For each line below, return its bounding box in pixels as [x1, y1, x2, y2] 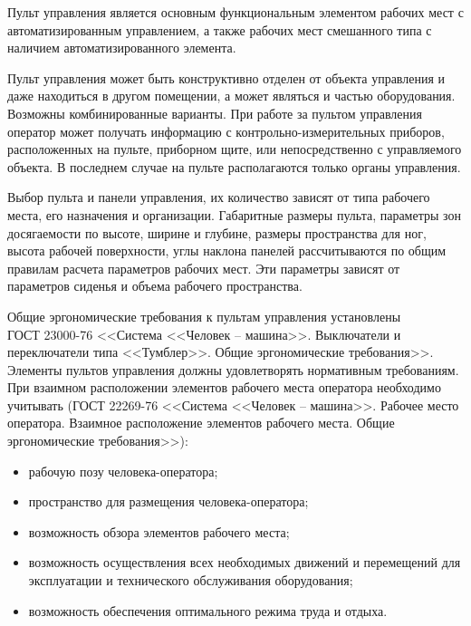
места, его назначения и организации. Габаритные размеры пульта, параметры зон [7, 205, 461, 224]
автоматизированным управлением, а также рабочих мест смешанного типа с [7, 20, 432, 39]
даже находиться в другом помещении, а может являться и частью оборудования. [7, 86, 456, 105]
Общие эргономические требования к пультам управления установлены [7, 306, 401, 325]
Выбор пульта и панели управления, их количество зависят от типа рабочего [7, 188, 430, 207]
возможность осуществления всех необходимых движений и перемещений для [28, 553, 461, 572]
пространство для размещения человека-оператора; [28, 492, 309, 511]
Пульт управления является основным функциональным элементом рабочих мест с [7, 3, 464, 21]
